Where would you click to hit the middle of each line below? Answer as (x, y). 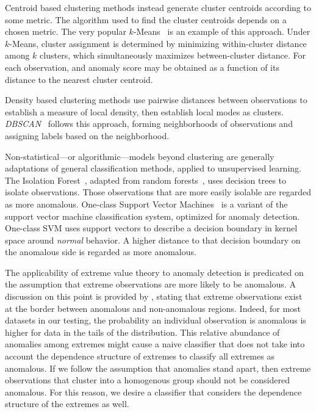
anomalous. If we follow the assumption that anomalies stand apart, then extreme (158, 368)
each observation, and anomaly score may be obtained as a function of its (142, 67)
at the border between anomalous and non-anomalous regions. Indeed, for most (153, 308)
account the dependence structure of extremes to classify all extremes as (140, 356)
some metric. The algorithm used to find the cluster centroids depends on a (146, 19)
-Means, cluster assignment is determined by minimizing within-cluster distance (158, 43)
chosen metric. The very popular (66, 31)
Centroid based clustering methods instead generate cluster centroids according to (158, 7)
